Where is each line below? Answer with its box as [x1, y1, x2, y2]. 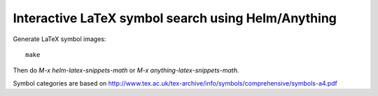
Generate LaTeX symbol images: [13, 35, 106, 43]
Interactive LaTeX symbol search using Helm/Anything [13, 10, 337, 26]
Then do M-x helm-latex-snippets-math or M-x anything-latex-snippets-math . [13, 66, 239, 74]
